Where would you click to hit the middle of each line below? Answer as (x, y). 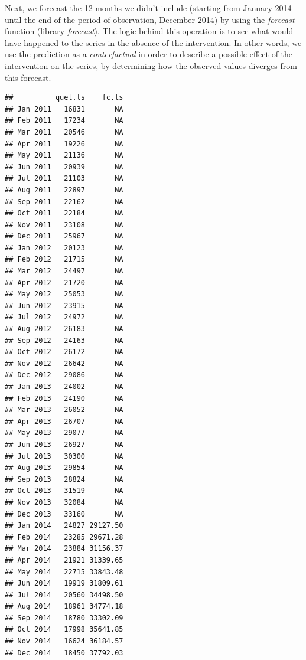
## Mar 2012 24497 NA (64, 271)
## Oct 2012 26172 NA (64, 352)
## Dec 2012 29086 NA (64, 375)
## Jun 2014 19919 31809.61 (64, 584)
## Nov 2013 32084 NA (64, 502)
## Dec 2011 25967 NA (64, 236)
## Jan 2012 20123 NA (64, 248)
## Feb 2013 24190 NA (64, 398)
